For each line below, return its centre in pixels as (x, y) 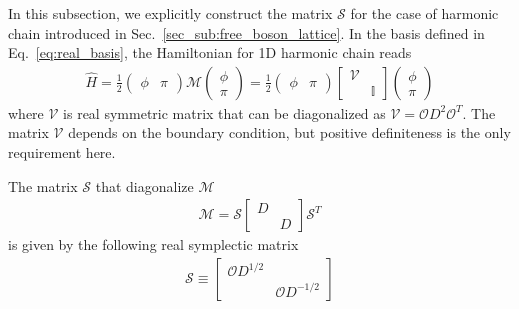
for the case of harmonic (424, 13)
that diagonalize (144, 185)
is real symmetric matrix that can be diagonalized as (224, 112)
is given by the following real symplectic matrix (153, 244)
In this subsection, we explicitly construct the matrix (170, 13)
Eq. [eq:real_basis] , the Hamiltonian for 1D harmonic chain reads (210, 52)
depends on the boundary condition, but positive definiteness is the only (289, 132)
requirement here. (62, 152)
